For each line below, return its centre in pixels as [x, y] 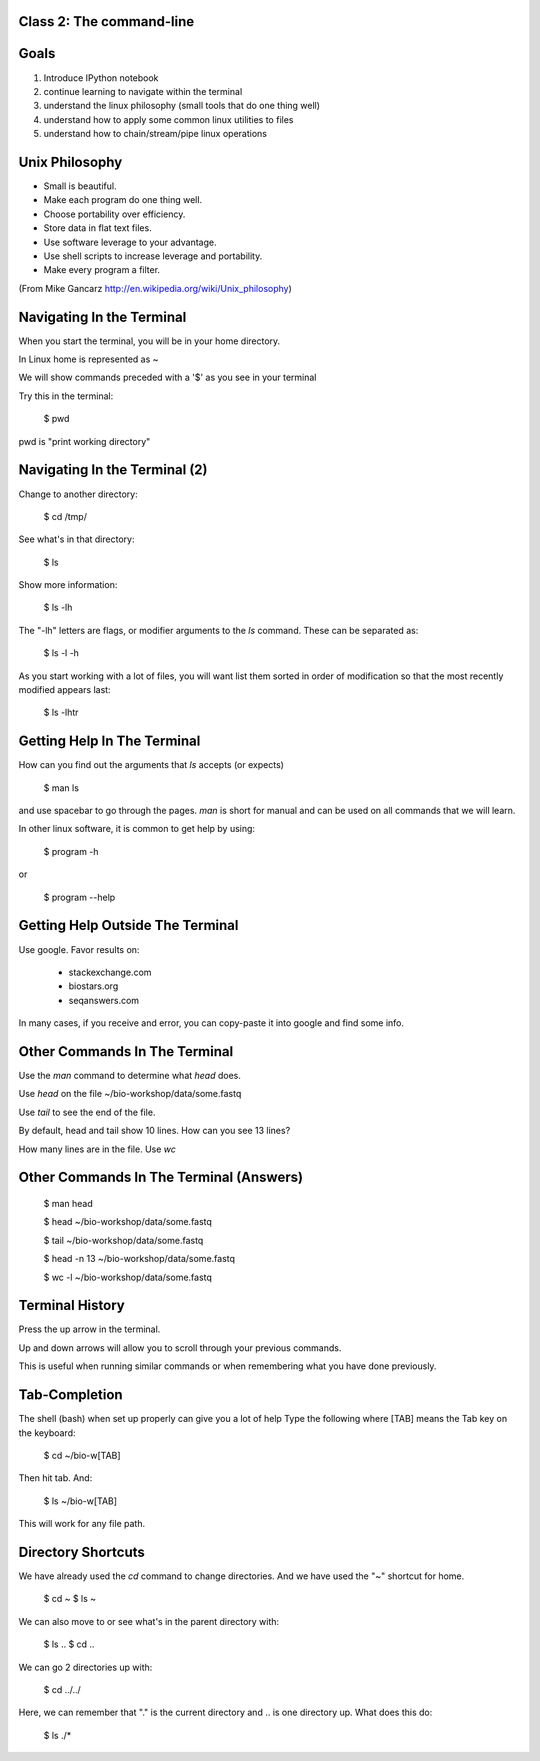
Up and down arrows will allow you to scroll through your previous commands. [180, 1347]
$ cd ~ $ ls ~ [70, 1599]
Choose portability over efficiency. [114, 214]
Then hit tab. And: [55, 1478]
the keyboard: [47, 1432]
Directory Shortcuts [81, 1551]
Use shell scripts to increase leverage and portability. [153, 256]
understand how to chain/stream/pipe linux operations [155, 134]
